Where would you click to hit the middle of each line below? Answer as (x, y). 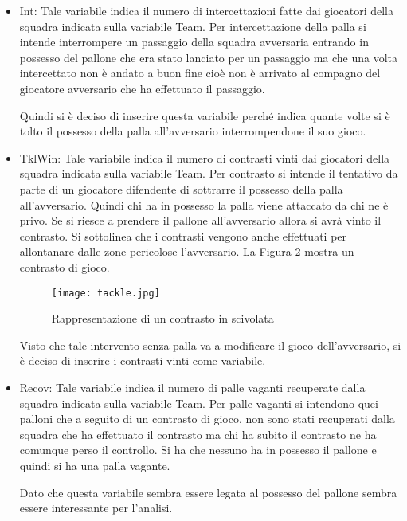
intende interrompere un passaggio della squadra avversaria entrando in (194, 42)
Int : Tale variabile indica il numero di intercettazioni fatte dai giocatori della (206, 10)
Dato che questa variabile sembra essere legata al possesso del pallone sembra (208, 492)
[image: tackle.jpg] (106, 293)
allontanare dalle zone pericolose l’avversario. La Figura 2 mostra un (187, 251)
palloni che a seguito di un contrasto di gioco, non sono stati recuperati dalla (207, 419)
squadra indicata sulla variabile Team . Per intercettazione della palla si (193, 26)
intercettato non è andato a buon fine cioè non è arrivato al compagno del (200, 73)
